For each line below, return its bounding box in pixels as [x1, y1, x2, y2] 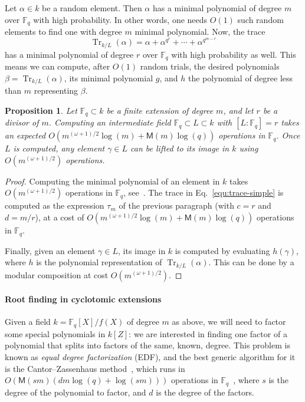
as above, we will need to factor [172, 315, 286, 328]
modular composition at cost [5, 268, 109, 281]
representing [34, 84, 78, 97]
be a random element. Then [42, 2, 142, 14]
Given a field [5, 315, 51, 328]
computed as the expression [5, 199, 104, 212]
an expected [5, 129, 46, 141]
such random [237, 13, 284, 25]
